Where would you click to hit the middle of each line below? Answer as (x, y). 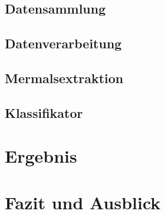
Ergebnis (41, 156)
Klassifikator (44, 112)
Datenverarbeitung (63, 43)
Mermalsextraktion (64, 78)
